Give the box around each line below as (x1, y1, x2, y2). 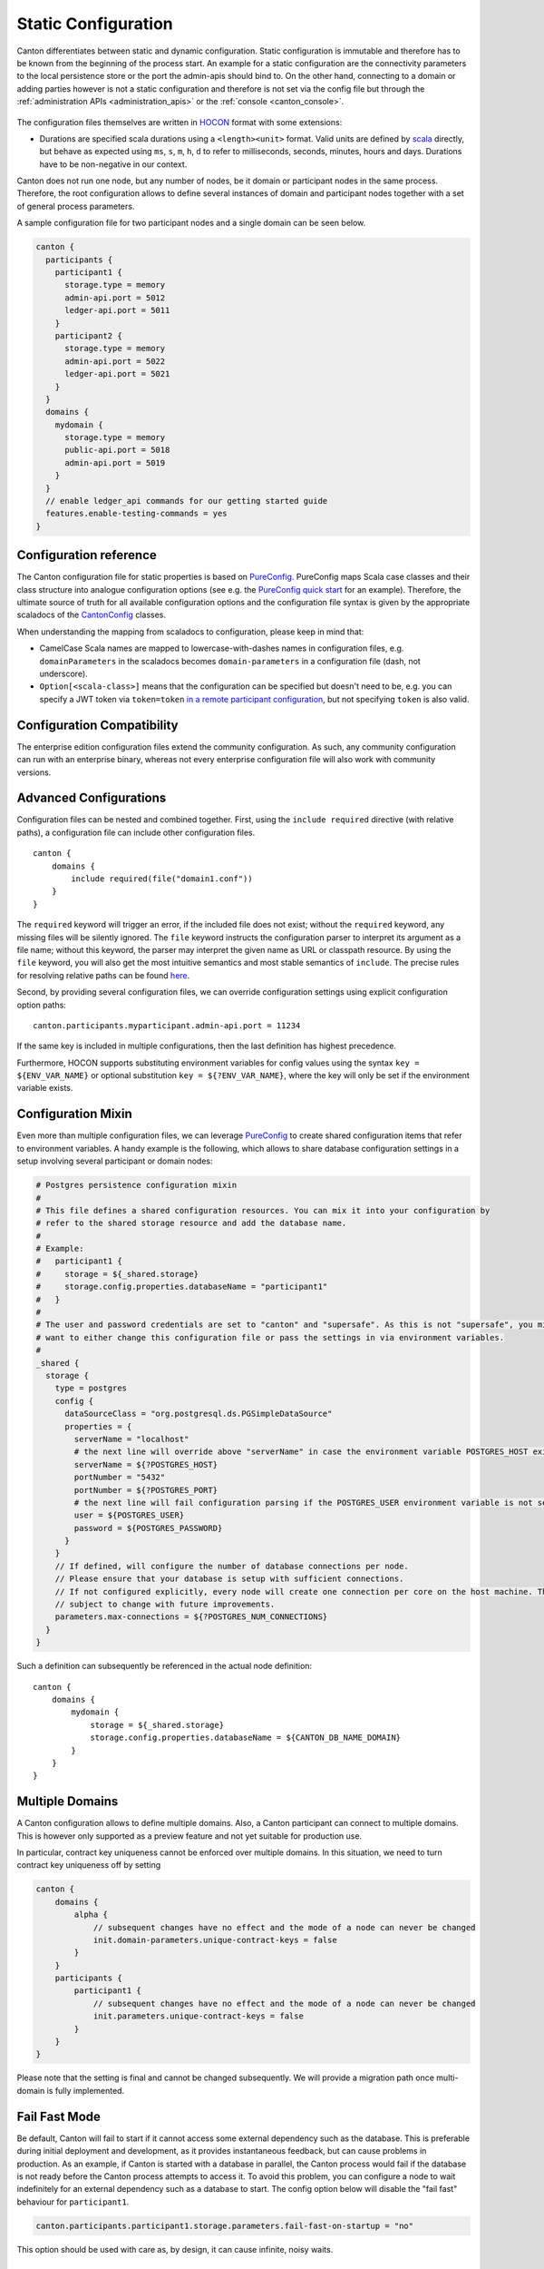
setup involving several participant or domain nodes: (16, 1155, 213, 1166)
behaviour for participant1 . (16, 2196, 130, 2207)
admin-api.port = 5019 (64, 457, 166, 467)
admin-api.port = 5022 (64, 356, 166, 367)
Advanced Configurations (16, 791, 167, 806)
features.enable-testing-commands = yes (45, 508, 228, 519)
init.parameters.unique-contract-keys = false (92, 2011, 304, 2021)
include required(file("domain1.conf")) (71, 873, 253, 884)
